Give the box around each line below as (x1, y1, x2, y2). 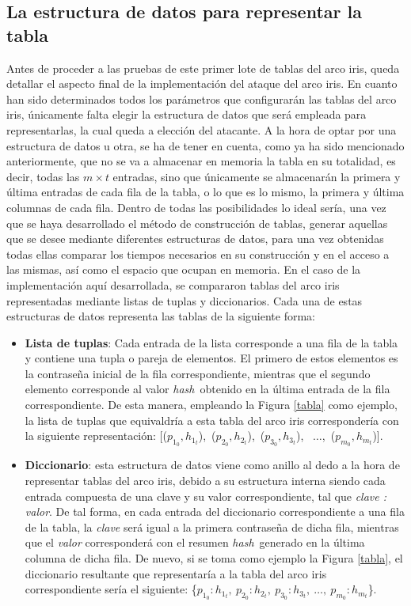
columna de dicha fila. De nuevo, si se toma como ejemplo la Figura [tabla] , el (25, 550, 403, 566)
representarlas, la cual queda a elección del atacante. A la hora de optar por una (6, 121, 397, 138)
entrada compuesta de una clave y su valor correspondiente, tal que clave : (25, 487, 387, 504)
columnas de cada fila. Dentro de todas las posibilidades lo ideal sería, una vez (6, 199, 386, 215)
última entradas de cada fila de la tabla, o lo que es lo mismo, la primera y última (6, 184, 405, 200)
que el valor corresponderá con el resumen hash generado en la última (25, 534, 365, 551)
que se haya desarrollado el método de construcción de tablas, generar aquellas (6, 214, 388, 231)
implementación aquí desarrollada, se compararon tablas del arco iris (6, 276, 340, 293)
